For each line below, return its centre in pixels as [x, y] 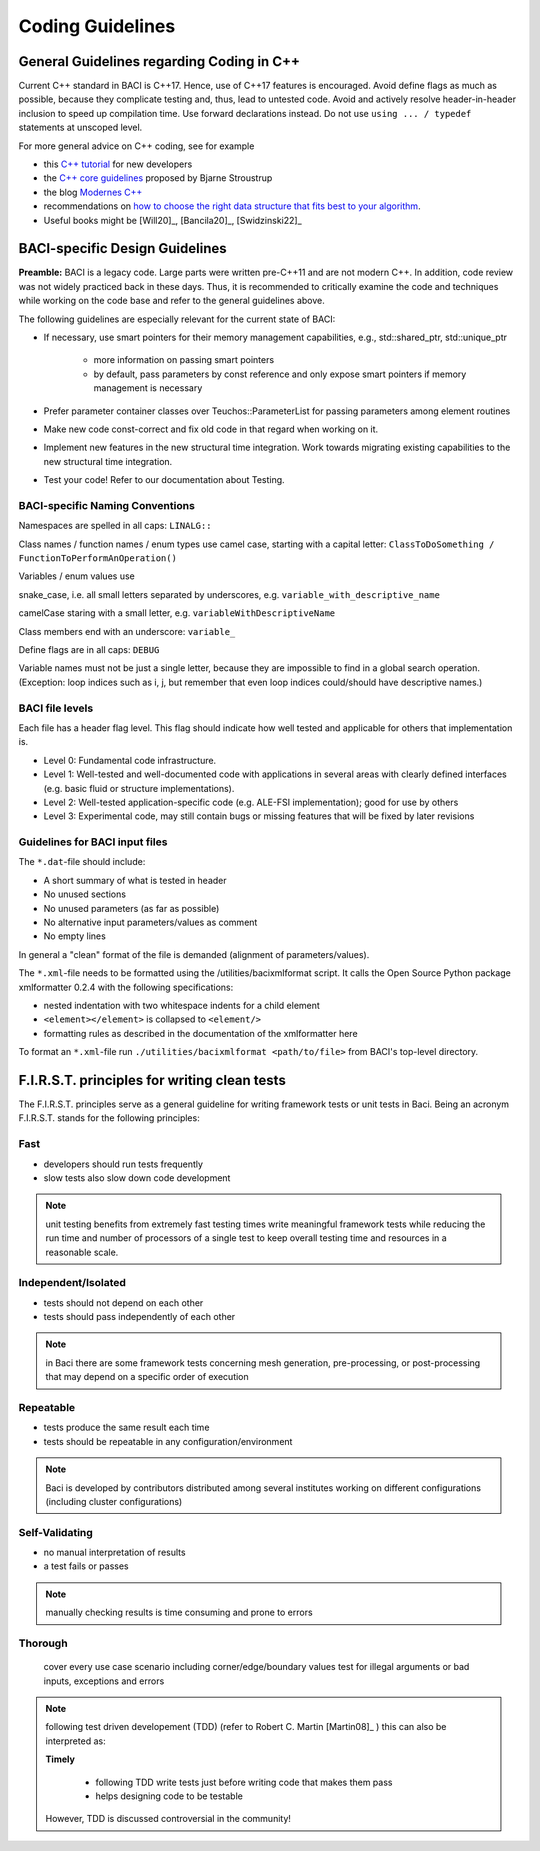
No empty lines [75, 936]
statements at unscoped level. [80, 127]
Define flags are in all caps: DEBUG [89, 650]
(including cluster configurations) [114, 1501]
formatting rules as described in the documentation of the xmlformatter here [201, 1033]
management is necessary [148, 388]
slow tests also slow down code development [137, 1177]
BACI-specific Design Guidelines [122, 248]
